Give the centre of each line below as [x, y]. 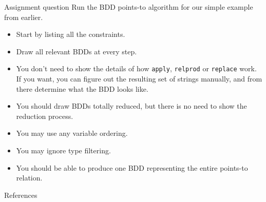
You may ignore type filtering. [63, 150]
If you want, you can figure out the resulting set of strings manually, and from [139, 79]
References [21, 195]
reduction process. [45, 116]
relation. [29, 178]
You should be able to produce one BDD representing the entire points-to [132, 167]
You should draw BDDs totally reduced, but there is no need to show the [131, 106]
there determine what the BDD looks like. [82, 88]
